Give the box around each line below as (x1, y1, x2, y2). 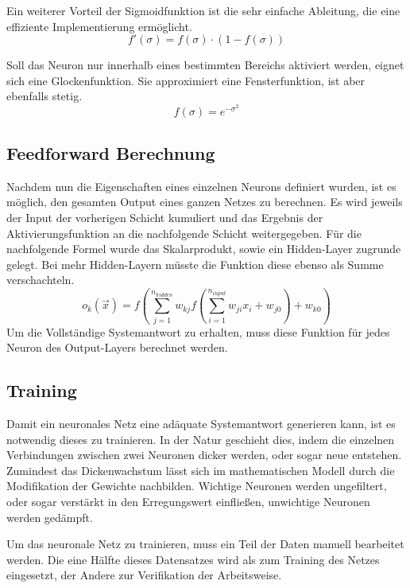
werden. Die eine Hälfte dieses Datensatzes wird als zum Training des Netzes (6, 551, 380, 567)
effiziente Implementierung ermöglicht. (6, 18, 192, 34)
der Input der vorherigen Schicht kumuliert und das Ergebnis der (6, 208, 323, 225)
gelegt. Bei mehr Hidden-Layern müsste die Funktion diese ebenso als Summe (6, 255, 384, 272)
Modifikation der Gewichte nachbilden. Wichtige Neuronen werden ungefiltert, (6, 477, 387, 494)
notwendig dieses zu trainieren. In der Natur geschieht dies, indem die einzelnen (6, 430, 395, 447)
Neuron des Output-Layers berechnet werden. (6, 339, 228, 356)
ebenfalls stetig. (6, 88, 83, 104)
